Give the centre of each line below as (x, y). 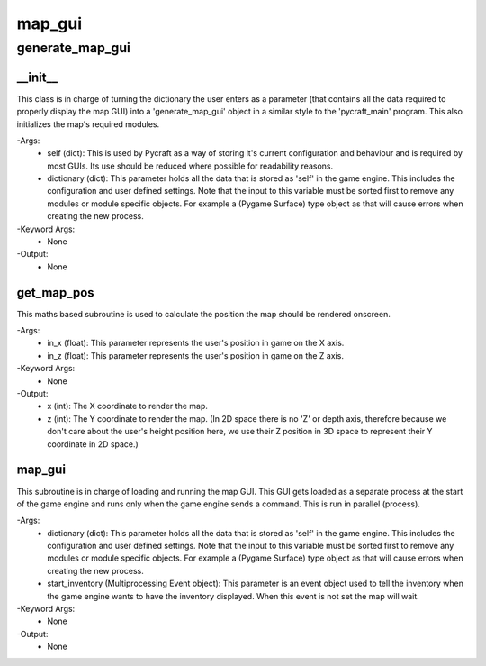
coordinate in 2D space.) (93, 444)
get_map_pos (55, 292)
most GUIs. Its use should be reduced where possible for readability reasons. (190, 166)
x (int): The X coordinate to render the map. (128, 406)
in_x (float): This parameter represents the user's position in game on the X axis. (196, 343)
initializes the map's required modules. (88, 124)
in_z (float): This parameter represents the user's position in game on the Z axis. (195, 355)
